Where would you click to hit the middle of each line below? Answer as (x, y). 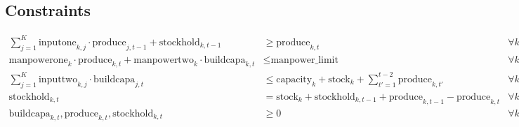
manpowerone (38, 60)
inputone (57, 42)
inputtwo (58, 79)
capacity (294, 79)
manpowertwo (164, 60)
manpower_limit (304, 60)
